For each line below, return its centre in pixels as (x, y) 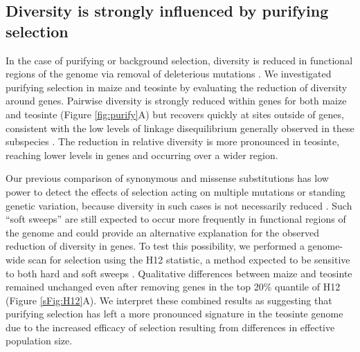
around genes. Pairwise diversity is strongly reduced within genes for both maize (176, 101)
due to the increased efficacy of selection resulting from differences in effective (170, 327)
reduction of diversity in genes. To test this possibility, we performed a (155, 246)
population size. (39, 341)
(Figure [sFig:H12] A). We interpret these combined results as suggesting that (169, 300)
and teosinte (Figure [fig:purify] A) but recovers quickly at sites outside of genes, (175, 114)
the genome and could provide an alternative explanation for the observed (162, 232)
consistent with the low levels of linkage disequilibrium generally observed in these (180, 128)
